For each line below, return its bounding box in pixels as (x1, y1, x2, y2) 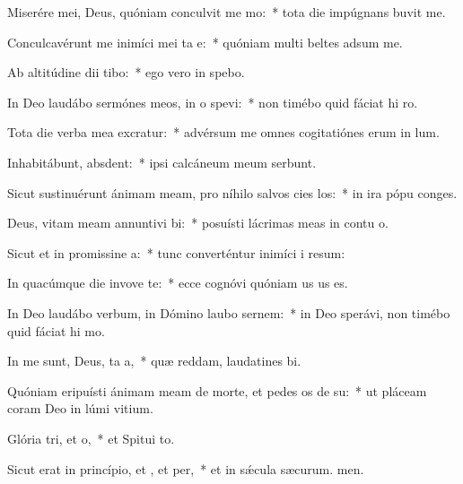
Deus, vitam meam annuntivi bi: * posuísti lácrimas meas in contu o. (7, 213, 389, 232)
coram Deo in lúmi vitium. (7, 399, 153, 418)
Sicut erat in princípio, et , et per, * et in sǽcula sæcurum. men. (7, 459, 364, 478)
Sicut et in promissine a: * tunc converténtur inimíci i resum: (7, 243, 345, 262)
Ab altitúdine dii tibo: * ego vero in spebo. (7, 63, 245, 82)
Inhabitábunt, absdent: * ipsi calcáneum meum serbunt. (7, 152, 317, 171)
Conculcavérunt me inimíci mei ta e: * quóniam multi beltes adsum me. (7, 32, 403, 51)
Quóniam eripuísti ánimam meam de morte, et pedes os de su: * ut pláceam (7, 381, 427, 400)
